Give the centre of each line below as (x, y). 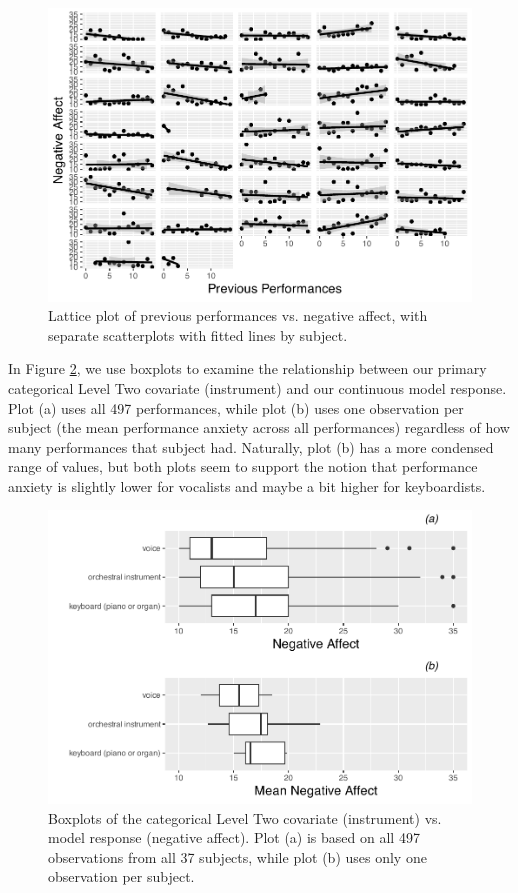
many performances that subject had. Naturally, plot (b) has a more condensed (251, 446)
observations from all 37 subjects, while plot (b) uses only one (237, 856)
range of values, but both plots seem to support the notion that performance (243, 466)
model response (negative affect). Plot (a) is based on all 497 (234, 837)
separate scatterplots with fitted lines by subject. (198, 334)
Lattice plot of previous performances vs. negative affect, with (238, 315)
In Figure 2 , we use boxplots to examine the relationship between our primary (247, 368)
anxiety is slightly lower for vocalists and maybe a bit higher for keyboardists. (247, 485)
